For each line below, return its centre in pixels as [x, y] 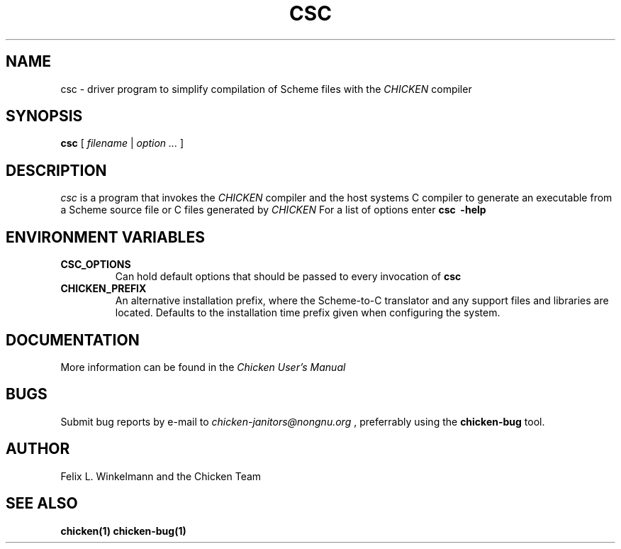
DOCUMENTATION [73, 340]
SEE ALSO [42, 504]
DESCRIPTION [56, 170]
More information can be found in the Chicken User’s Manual [203, 367]
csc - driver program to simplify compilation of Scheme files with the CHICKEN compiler [266, 89]
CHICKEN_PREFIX [103, 289]
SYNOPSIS [44, 116]
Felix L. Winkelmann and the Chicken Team [161, 476]
